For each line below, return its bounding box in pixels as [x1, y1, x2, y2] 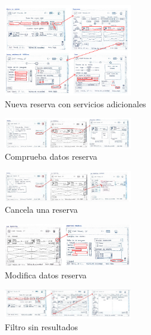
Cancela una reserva [5, 203, 78, 216]
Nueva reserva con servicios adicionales [5, 97, 146, 110]
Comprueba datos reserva [5, 150, 97, 163]
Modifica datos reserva [5, 269, 87, 281]
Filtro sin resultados [5, 321, 78, 333]
